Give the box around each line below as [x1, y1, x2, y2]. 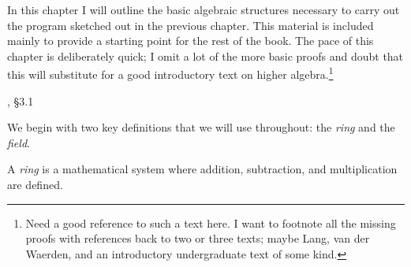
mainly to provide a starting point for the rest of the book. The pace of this [7, 32, 374, 49]
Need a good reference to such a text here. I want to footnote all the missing [25, 214, 396, 231]
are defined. [7, 176, 63, 192]
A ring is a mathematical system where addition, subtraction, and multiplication [7, 161, 398, 177]
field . [7, 134, 30, 150]
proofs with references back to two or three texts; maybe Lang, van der [25, 230, 370, 247]
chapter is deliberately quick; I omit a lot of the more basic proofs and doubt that [7, 47, 404, 64]
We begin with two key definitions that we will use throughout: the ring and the [7, 119, 395, 135]
